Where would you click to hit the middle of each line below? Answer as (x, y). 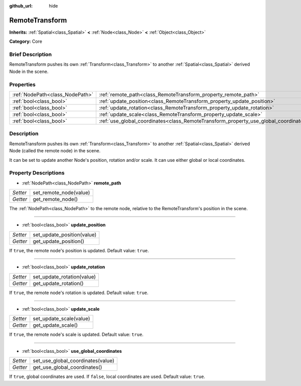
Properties (23, 84)
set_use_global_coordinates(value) (74, 361)
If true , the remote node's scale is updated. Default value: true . (77, 335)
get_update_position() (59, 241)
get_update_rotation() (58, 283)
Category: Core (26, 41)
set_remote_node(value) (61, 192)
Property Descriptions (37, 173)
